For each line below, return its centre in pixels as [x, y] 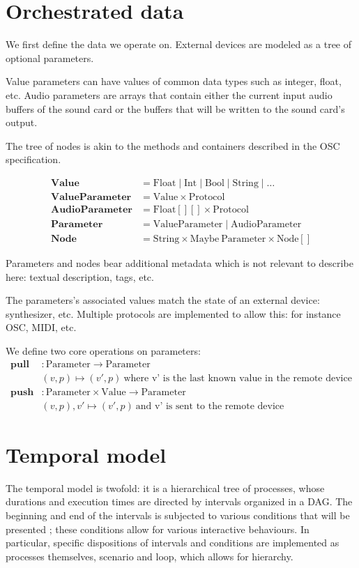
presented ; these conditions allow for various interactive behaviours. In [158, 529]
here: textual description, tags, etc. [80, 276]
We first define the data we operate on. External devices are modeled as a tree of [179, 44]
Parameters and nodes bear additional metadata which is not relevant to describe [179, 263]
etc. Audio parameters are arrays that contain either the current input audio [169, 94]
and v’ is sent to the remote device [210, 406]
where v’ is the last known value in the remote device [238, 378]
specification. [33, 159]
